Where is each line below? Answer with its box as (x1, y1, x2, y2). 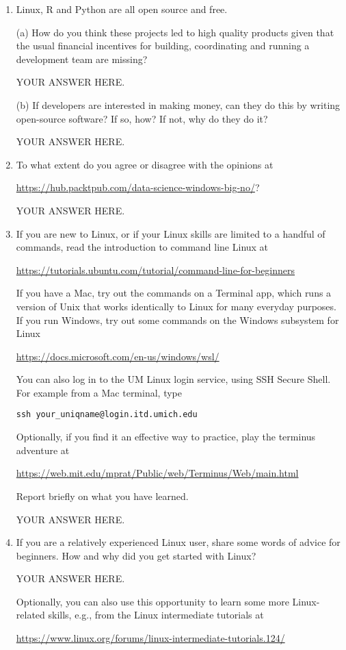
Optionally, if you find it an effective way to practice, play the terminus (16, 429, 316, 444)
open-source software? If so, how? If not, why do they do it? (16, 111, 268, 125)
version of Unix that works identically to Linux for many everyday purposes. (16, 299, 336, 313)
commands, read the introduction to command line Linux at (16, 240, 269, 254)
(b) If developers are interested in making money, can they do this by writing (16, 97, 341, 112)
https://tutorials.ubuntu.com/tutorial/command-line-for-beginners (16, 262, 295, 277)
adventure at (16, 442, 70, 457)
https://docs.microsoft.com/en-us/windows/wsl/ (16, 349, 219, 363)
